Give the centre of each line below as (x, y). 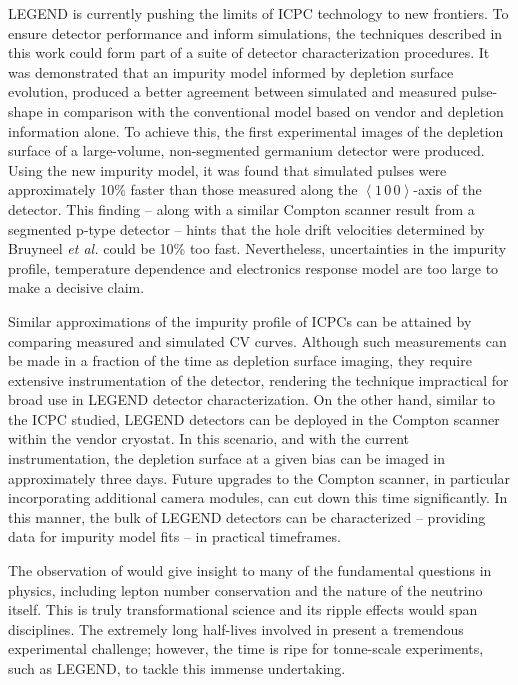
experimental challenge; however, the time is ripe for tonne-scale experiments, (246, 648)
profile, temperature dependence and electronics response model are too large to (253, 267)
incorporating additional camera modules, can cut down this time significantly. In (258, 497)
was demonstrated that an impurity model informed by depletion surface (231, 71)
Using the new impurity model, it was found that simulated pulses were (227, 169)
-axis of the (447, 189)
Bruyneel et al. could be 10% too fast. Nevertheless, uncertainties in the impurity (257, 248)
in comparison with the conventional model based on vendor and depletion (275, 110)
